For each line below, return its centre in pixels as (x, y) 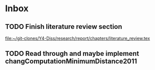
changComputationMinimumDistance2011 (71, 61)
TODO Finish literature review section (64, 27)
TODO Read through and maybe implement (72, 54)
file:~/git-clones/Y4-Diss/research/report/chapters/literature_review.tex (77, 38)
